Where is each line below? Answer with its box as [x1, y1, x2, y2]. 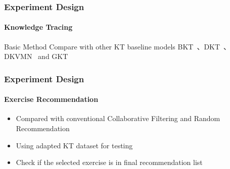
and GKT [38, 51, 68, 62]
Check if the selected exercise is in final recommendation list [16, 157, 203, 167]
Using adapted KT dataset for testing [16, 140, 133, 150]
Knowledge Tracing [4, 22, 73, 32]
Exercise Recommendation [4, 94, 99, 104]
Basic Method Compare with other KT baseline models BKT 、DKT [4, 41, 220, 51]
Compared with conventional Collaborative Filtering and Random [16, 113, 220, 124]
